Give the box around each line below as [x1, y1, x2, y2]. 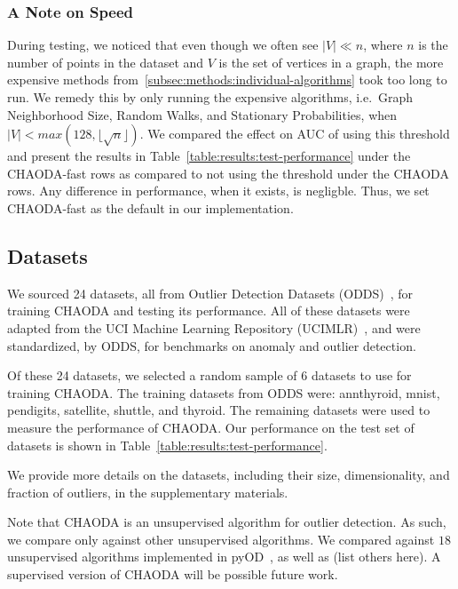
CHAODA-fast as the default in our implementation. [7, 198, 294, 217]
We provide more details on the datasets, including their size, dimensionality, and [7, 466, 450, 484]
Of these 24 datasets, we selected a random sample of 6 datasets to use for [7, 366, 412, 385]
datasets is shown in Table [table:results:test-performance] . [7, 435, 328, 454]
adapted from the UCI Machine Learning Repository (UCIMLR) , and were [7, 318, 421, 337]
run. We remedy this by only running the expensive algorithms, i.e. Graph [7, 88, 414, 106]
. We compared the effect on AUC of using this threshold [139, 124, 450, 143]
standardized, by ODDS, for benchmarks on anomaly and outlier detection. [7, 336, 416, 354]
